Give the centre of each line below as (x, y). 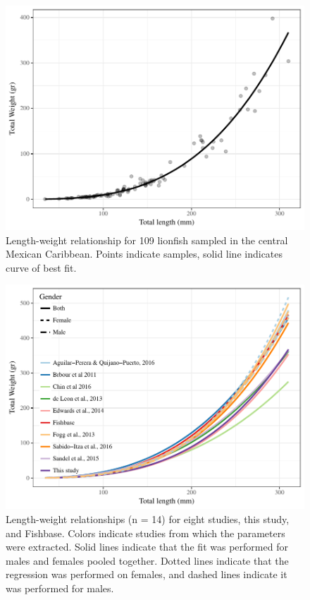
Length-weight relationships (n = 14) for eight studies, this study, (148, 518)
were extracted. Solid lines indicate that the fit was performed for (147, 547)
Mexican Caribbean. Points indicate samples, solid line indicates (144, 254)
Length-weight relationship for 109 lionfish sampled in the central (147, 240)
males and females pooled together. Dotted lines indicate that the (147, 560)
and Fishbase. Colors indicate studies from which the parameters (145, 533)
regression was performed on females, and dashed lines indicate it (147, 574)
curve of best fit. (41, 267)
